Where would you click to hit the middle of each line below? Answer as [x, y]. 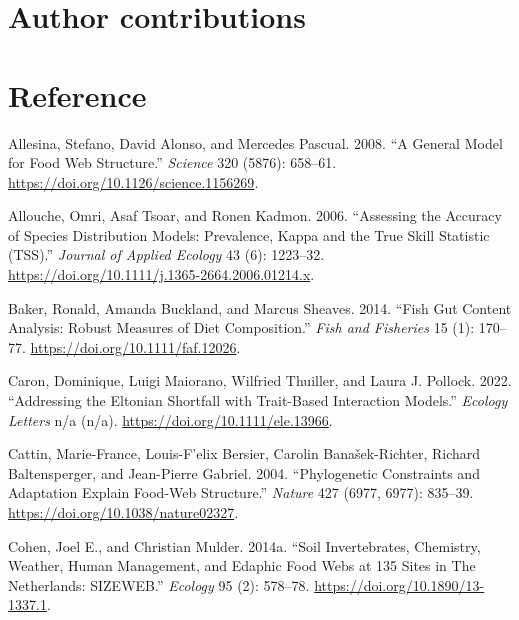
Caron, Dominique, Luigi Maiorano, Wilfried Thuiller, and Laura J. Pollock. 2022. [260, 380]
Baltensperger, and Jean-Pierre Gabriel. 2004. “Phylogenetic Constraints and [244, 472]
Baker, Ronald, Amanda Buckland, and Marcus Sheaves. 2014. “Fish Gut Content [260, 307]
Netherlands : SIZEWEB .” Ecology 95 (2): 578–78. [159, 584]
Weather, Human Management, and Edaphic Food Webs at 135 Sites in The [242, 565]
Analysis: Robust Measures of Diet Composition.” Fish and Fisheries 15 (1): [241, 327]
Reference [77, 94]
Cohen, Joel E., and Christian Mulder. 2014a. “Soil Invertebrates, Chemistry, [244, 545]
